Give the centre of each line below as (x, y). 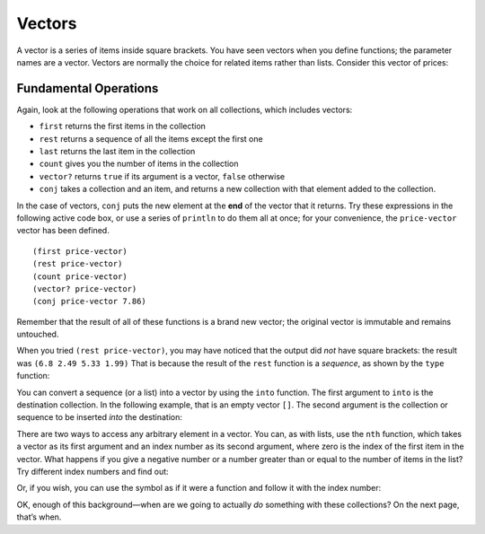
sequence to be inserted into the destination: (100, 417)
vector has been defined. (63, 231)
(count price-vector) (80, 276)
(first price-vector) (80, 251)
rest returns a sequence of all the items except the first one (151, 138)
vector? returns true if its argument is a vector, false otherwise (162, 176)
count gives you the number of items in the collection (139, 164)
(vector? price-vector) (85, 289)
